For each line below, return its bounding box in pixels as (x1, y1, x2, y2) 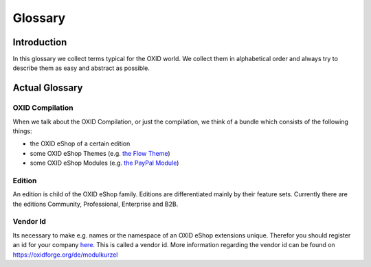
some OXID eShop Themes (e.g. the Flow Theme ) (30, 149, 170, 157)
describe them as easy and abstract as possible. (12, 64, 150, 72)
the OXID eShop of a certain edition (30, 139, 131, 148)
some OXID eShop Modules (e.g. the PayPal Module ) (30, 159, 179, 167)
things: (12, 127, 32, 135)
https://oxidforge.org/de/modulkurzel (12, 251, 118, 259)
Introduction (12, 36, 67, 48)
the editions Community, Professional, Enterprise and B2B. (12, 200, 179, 208)
